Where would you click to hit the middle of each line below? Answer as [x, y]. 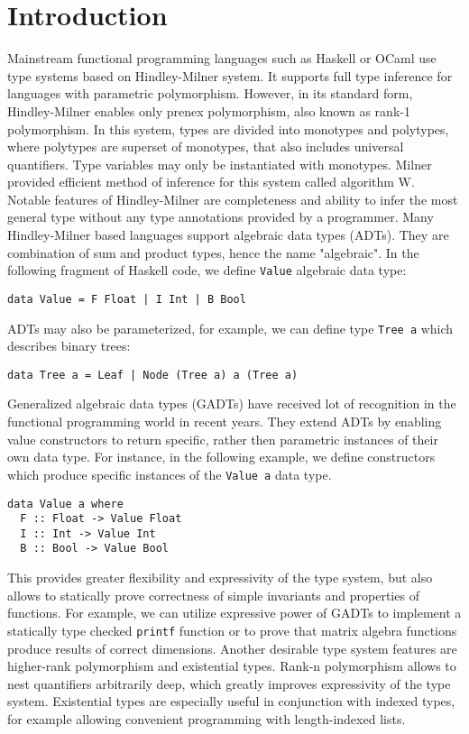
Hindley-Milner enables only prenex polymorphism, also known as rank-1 [209, 110]
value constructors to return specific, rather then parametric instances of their [223, 439]
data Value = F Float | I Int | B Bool [127, 299]
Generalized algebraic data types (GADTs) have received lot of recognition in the [232, 404]
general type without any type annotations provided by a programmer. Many [221, 217]
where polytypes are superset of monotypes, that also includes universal [206, 147]
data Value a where [65, 504]
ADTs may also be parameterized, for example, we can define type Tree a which [230, 328]
